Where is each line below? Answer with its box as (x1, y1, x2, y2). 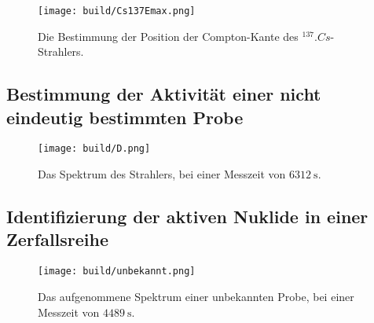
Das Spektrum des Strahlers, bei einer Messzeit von (38, 166, 286, 182)
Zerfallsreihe (6, 227, 109, 251)
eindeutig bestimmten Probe (6, 105, 244, 129)
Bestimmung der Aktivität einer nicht (6, 82, 321, 106)
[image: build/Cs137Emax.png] (38, 6, 196, 17)
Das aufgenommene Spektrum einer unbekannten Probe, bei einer (38, 288, 354, 304)
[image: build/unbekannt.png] (38, 266, 196, 277)
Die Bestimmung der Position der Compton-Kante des (38, 28, 299, 44)
